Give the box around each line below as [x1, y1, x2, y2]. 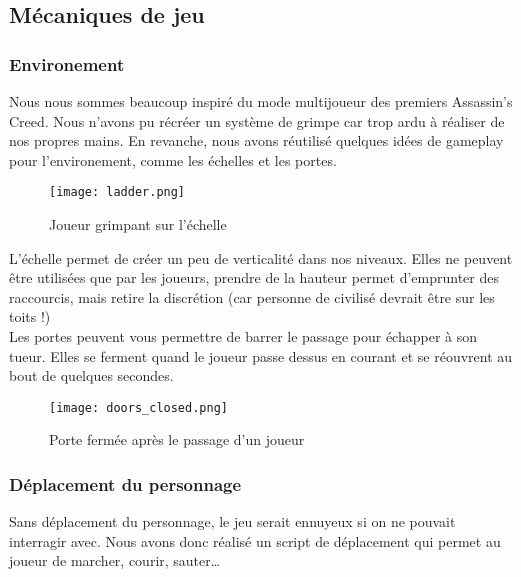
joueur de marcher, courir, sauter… [9, 550, 221, 571]
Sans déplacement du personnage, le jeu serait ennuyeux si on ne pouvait [9, 511, 456, 532]
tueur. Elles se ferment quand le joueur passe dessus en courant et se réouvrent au [9, 345, 513, 366]
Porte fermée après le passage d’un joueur [49, 429, 305, 450]
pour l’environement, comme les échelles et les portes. [9, 149, 337, 170]
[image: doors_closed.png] [49, 400, 228, 415]
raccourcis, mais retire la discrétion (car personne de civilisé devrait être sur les [9, 286, 495, 307]
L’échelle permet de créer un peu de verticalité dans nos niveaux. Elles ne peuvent [9, 247, 513, 268]
